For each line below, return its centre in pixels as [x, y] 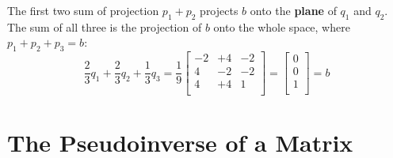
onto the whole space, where [282, 26]
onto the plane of [293, 10]
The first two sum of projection [83, 10]
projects [219, 10]
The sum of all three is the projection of [105, 26]
